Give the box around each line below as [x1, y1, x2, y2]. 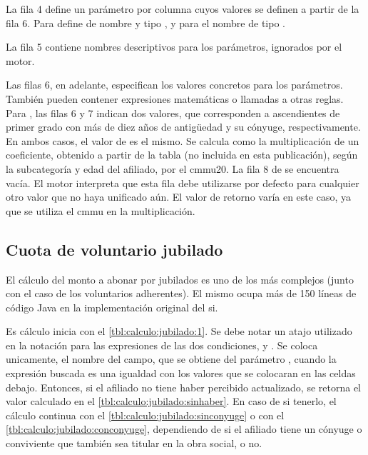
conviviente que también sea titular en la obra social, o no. [6, 436, 262, 451]
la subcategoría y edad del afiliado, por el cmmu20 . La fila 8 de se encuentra [6, 161, 339, 176]
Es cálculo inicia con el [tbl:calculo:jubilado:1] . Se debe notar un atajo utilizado [6, 324, 352, 339]
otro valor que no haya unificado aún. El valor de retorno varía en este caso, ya [6, 189, 351, 204]
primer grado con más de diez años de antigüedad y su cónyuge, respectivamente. [6, 119, 361, 134]
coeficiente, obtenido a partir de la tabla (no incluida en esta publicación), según [6, 147, 358, 162]
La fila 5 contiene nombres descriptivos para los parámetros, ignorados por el [6, 39, 342, 54]
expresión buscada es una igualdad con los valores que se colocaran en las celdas [6, 366, 356, 381]
